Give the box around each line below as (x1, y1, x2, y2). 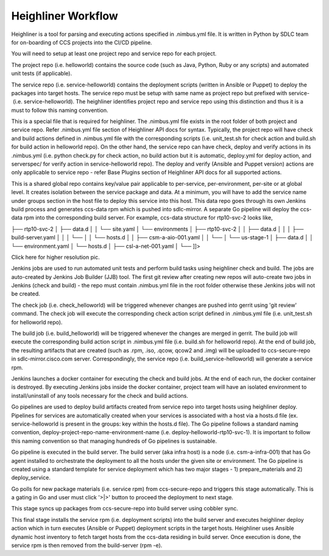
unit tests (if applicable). (11, 70, 73, 77)
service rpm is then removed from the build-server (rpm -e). (11, 542, 163, 549)
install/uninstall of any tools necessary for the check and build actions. (11, 392, 189, 399)
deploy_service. (11, 474, 51, 481)
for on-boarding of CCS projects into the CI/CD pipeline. (11, 38, 152, 46)
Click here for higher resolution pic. (11, 253, 100, 261)
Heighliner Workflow (11, 9, 118, 23)
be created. (11, 290, 41, 298)
